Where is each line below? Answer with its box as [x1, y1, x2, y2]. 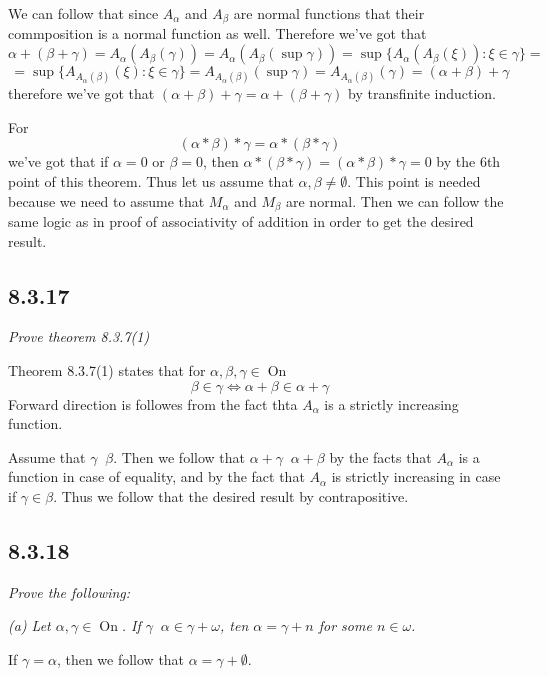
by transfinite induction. [348, 83, 496, 104]
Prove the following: [8, 581, 131, 602]
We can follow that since [8, 3, 159, 23]
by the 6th [436, 151, 501, 172]
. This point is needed [347, 171, 481, 192]
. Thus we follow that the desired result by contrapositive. [53, 486, 409, 507]
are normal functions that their [233, 3, 425, 23]
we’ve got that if [8, 151, 109, 172]
